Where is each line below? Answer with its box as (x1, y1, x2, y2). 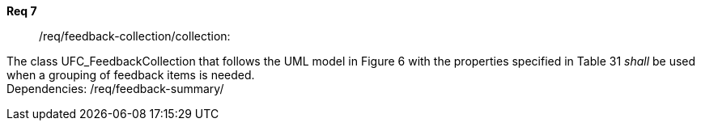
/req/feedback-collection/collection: (39, 29, 231, 43)
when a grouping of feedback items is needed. (6, 68, 255, 82)
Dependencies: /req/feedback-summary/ (6, 82, 224, 95)
